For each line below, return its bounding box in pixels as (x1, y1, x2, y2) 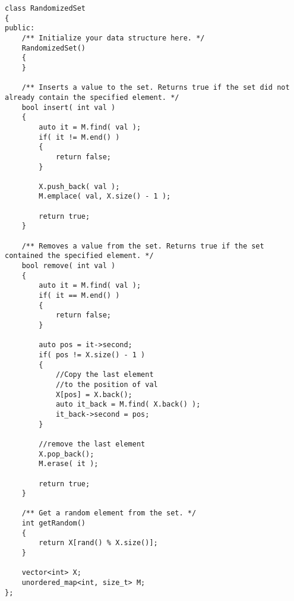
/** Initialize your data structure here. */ (21, 33, 205, 42)
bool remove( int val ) (21, 262, 116, 270)
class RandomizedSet (5, 4, 86, 12)
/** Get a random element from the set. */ (21, 509, 197, 518)
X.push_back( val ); (39, 182, 120, 191)
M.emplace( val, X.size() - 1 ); (39, 192, 171, 201)
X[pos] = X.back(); (55, 390, 132, 399)
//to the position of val (55, 380, 158, 389)
